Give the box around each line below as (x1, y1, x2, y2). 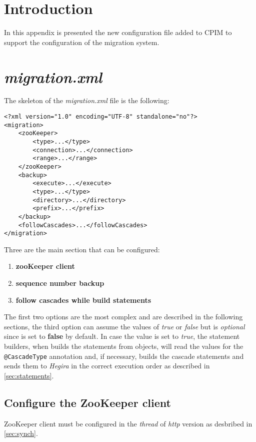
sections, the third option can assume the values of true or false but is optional (4, 321, 245, 331)
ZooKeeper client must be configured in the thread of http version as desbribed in (4, 418, 252, 428)
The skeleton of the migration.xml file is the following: (4, 95, 169, 106)
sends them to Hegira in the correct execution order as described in (4, 360, 210, 371)
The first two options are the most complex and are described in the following (4, 311, 243, 322)
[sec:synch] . (4, 428, 38, 438)
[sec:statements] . (4, 370, 54, 380)
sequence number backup (15, 278, 104, 288)
